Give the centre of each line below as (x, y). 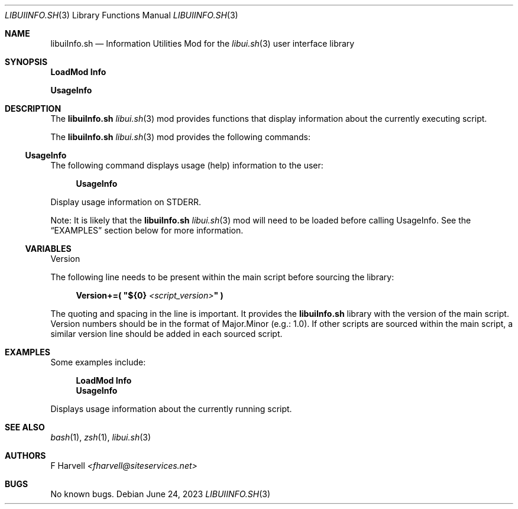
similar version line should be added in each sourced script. (166, 334)
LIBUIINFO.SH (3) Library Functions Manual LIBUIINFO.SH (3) (122, 15)
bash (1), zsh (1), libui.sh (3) (101, 437)
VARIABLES (48, 249)
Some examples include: (98, 362)
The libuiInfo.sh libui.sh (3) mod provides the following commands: (180, 137)
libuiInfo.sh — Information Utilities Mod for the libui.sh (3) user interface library (203, 43)
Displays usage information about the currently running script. (171, 409)
